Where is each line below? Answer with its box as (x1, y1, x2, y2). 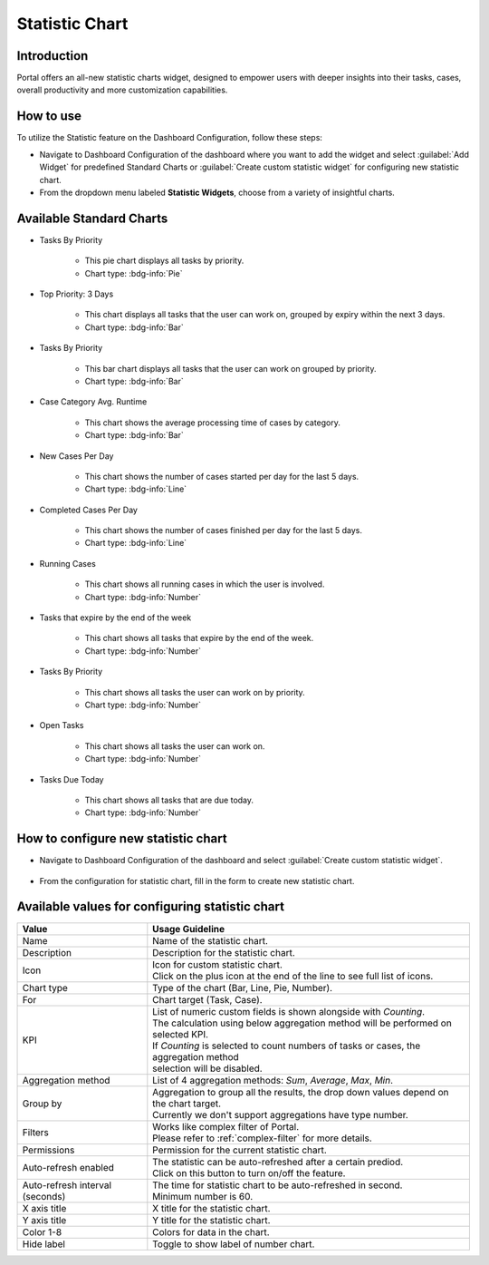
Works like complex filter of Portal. (152, 1120, 300, 1133)
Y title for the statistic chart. (152, 1213, 271, 1226)
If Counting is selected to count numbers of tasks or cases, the (152, 1039, 421, 1052)
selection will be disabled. (152, 1062, 263, 1075)
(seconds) (22, 1190, 66, 1202)
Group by (22, 1097, 62, 1110)
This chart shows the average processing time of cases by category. (84, 417, 341, 428)
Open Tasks (39, 720, 84, 731)
